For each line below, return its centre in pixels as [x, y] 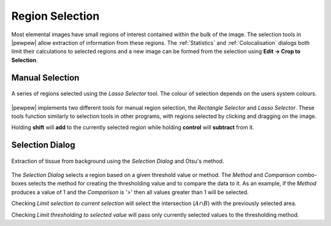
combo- [307, 175]
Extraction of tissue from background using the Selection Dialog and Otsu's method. [118, 161]
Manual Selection [45, 78]
